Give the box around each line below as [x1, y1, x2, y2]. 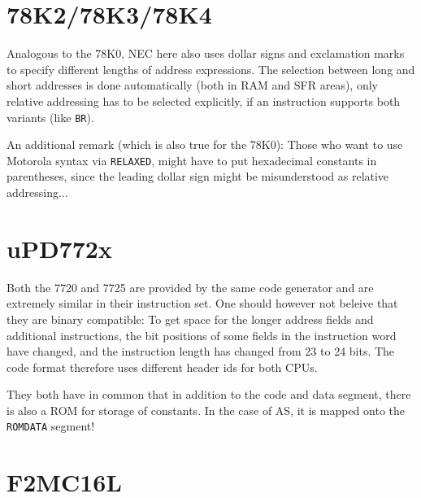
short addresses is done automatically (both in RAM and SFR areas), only [7, 76, 378, 94]
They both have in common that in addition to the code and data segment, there [7, 386, 411, 403]
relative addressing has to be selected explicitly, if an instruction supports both [7, 92, 401, 109]
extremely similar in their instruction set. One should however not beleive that [7, 295, 398, 312]
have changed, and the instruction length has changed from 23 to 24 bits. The [7, 343, 395, 360]
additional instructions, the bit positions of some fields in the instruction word [7, 326, 397, 343]
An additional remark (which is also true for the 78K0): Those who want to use [7, 136, 403, 153]
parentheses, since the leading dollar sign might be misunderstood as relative [7, 168, 389, 185]
